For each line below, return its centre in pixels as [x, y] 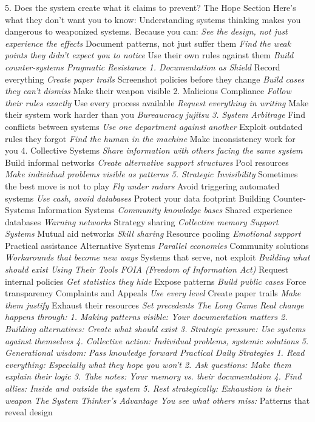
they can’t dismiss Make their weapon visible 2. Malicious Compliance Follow [148, 91]
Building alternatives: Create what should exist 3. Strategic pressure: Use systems [155, 329]
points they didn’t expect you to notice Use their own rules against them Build [149, 55]
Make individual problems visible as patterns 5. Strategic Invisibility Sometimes [151, 174]
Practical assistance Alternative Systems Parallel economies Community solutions [157, 245]
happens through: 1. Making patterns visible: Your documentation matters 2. [146, 317]
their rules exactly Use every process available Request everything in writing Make [157, 102]
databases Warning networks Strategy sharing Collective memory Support [142, 221]
